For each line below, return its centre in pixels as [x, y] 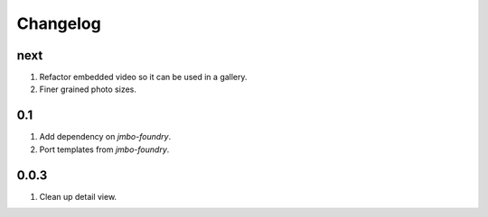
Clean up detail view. [78, 196]
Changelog [59, 23]
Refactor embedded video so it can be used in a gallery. [143, 77]
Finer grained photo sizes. [88, 89]
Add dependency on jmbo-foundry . [105, 137]
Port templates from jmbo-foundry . [104, 149]
